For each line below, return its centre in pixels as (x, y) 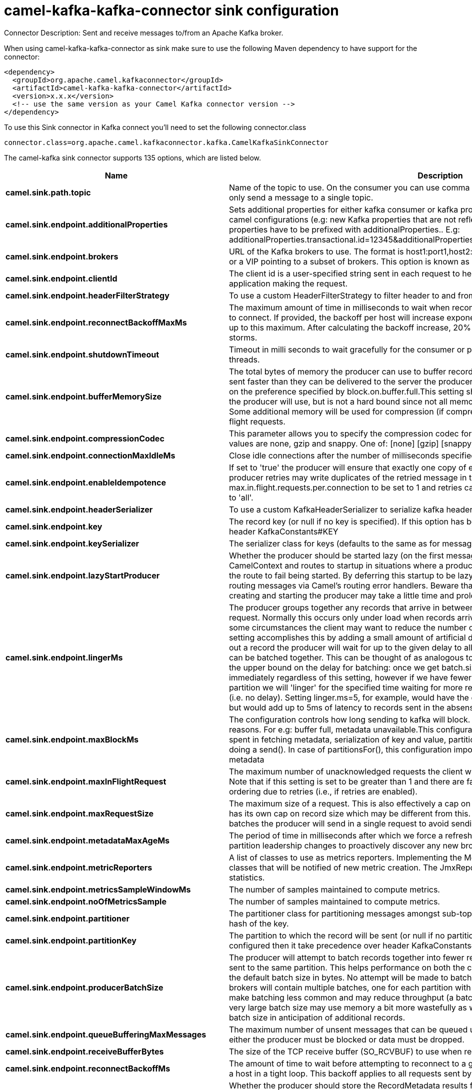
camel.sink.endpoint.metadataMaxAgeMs (88, 840)
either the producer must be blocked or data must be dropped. (346, 1039)
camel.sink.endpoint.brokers (62, 256)
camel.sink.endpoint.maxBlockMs (72, 739)
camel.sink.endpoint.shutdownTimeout (82, 354)
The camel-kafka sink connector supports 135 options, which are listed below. (133, 157)
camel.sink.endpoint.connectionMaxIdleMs (90, 455)
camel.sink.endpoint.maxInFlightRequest (86, 781)
